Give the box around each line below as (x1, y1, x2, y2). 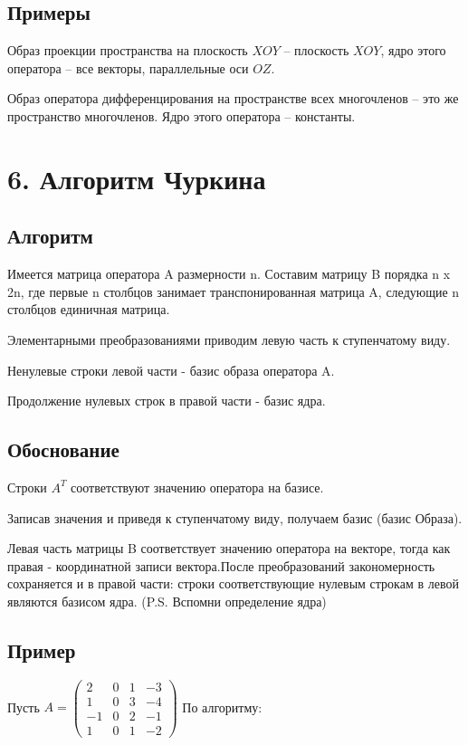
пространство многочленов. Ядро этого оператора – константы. (7, 106, 356, 125)
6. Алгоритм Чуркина (7, 159, 266, 196)
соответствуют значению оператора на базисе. (71, 477, 324, 496)
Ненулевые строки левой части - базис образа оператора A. (7, 360, 335, 379)
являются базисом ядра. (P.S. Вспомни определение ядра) (7, 591, 327, 610)
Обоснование (7, 435, 119, 463)
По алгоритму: (182, 697, 263, 716)
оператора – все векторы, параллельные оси (7, 58, 249, 77)
